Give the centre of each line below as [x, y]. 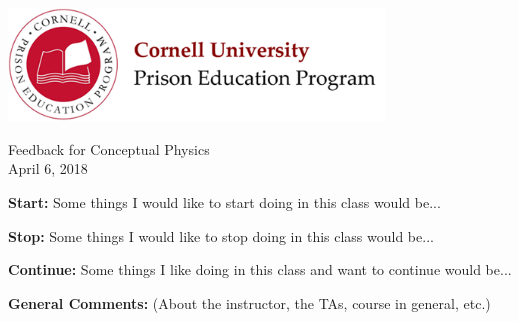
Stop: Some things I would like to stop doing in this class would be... [221, 235]
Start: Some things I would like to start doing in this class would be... [224, 201]
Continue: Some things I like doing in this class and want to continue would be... [260, 269]
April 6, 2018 [48, 168]
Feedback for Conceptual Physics [109, 148]
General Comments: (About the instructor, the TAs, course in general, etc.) [249, 302]
